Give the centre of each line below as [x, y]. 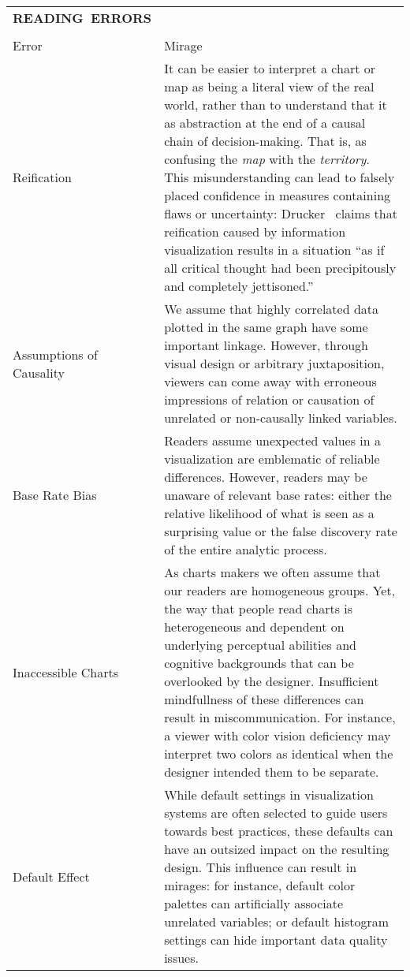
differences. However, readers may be [266, 477]
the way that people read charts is [259, 608]
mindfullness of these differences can [264, 699]
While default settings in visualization [269, 794]
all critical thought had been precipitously [280, 268]
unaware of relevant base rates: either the [278, 495]
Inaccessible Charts [66, 672]
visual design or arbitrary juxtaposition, [274, 363]
